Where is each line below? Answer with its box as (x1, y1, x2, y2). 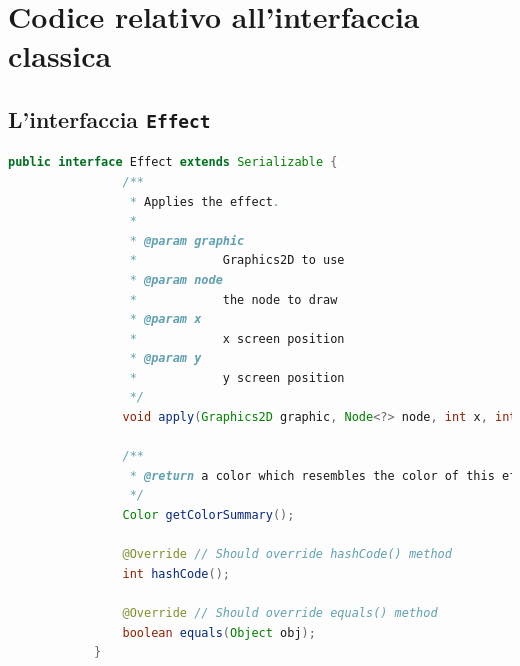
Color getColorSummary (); (122, 508, 295, 523)
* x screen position (129, 331, 345, 346)
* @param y (129, 351, 202, 366)
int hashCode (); (122, 566, 230, 581)
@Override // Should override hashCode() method (122, 547, 452, 562)
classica (8, 35, 112, 76)
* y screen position (129, 370, 345, 385)
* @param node (129, 272, 223, 287)
